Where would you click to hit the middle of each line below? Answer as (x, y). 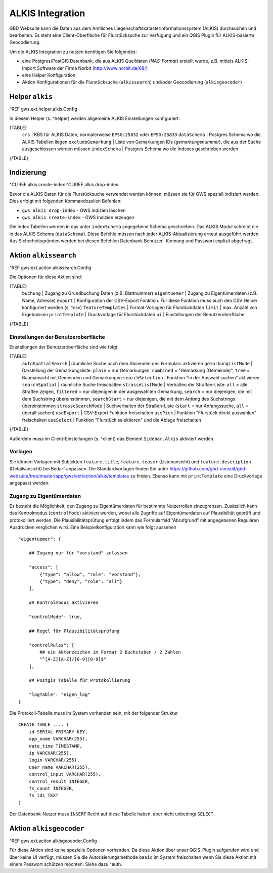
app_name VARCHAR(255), (58, 739)
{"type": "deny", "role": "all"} (81, 581)
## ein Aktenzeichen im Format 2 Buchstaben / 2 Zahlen (110, 652)
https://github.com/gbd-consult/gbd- (208, 469)
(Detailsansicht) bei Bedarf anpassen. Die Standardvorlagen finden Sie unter (89, 469)
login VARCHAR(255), (54, 760)
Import (29, 68)
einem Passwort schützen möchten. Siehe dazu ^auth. (66, 864)
